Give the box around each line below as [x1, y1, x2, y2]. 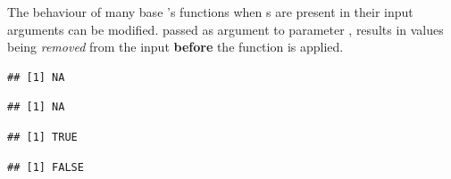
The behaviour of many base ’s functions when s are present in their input [7, 3, 413, 20]
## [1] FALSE [7, 160, 84, 174]
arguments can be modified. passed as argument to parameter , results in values [7, 20, 444, 38]
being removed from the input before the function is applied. [7, 37, 344, 56]
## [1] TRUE [7, 130, 78, 143]
